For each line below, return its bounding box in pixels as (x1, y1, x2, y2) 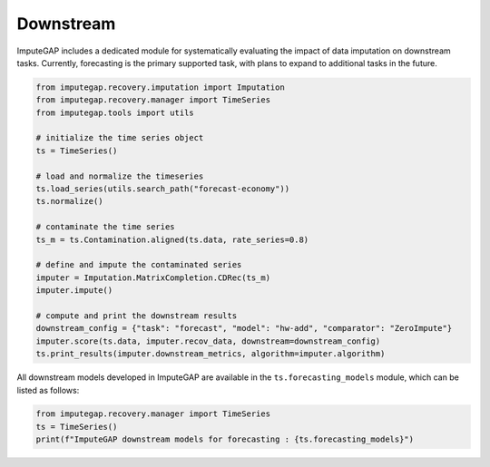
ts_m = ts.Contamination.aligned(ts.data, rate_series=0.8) (35, 234, 309, 245)
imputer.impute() (35, 286, 113, 296)
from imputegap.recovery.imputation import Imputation (35, 82, 285, 92)
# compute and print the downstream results (35, 310, 238, 321)
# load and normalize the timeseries (35, 170, 204, 181)
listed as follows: (16, 384, 80, 395)
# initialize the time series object (35, 132, 204, 143)
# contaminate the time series (35, 222, 176, 232)
